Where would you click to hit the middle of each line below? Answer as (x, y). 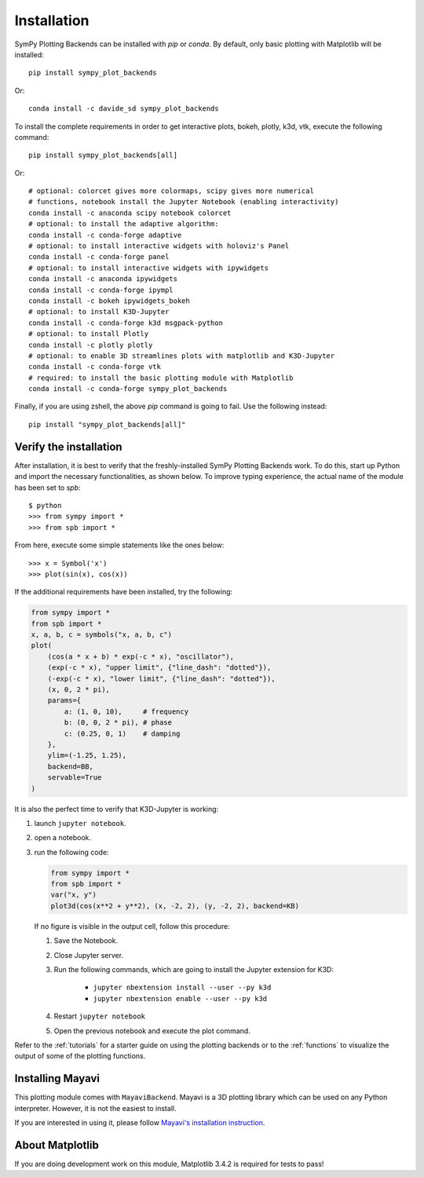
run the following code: (71, 852)
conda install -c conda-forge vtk (95, 367)
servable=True (75, 778)
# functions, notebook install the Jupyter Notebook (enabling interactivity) (184, 202)
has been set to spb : (48, 488)
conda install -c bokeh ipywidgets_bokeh (109, 301)
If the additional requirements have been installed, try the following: (124, 592)
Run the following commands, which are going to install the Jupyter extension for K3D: (194, 969)
